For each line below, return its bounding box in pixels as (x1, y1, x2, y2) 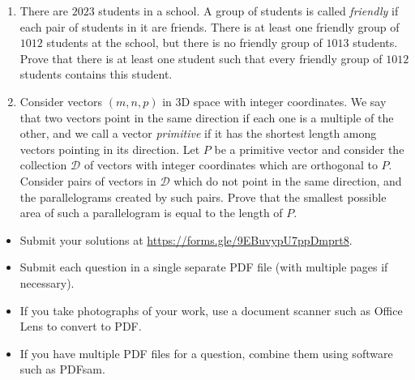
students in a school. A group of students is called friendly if (98, 2, 399, 19)
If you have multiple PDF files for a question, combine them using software (19, 344, 393, 361)
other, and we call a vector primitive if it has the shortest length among (19, 125, 377, 142)
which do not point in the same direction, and (173, 172, 402, 189)
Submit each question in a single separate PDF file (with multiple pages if (19, 258, 388, 275)
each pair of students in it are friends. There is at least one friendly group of (19, 18, 400, 35)
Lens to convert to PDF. (19, 318, 142, 335)
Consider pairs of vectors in (19, 172, 156, 189)
